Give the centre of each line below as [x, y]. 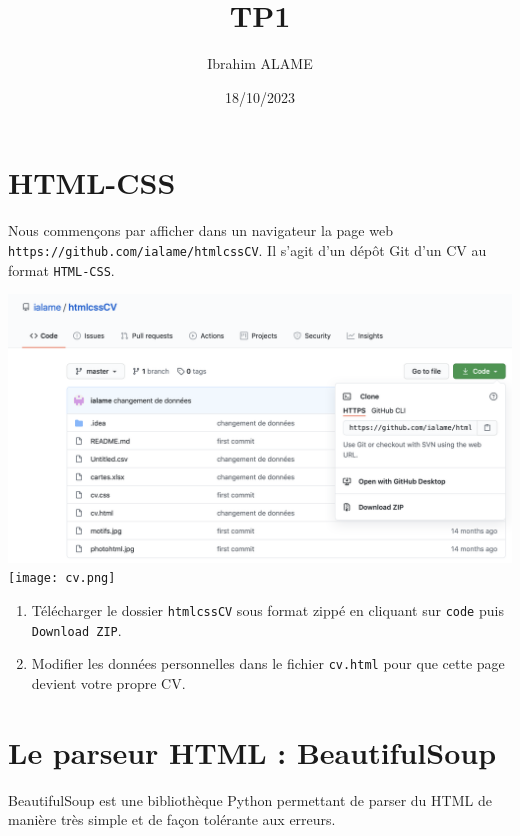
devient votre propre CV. [108, 683]
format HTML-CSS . [61, 269]
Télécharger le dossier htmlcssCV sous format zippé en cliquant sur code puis [267, 610]
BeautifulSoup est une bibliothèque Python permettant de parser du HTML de [250, 799]
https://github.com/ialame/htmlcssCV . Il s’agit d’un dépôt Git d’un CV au [247, 249]
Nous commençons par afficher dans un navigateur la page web [200, 230]
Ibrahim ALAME [260, 63]
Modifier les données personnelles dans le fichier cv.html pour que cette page [268, 663]
